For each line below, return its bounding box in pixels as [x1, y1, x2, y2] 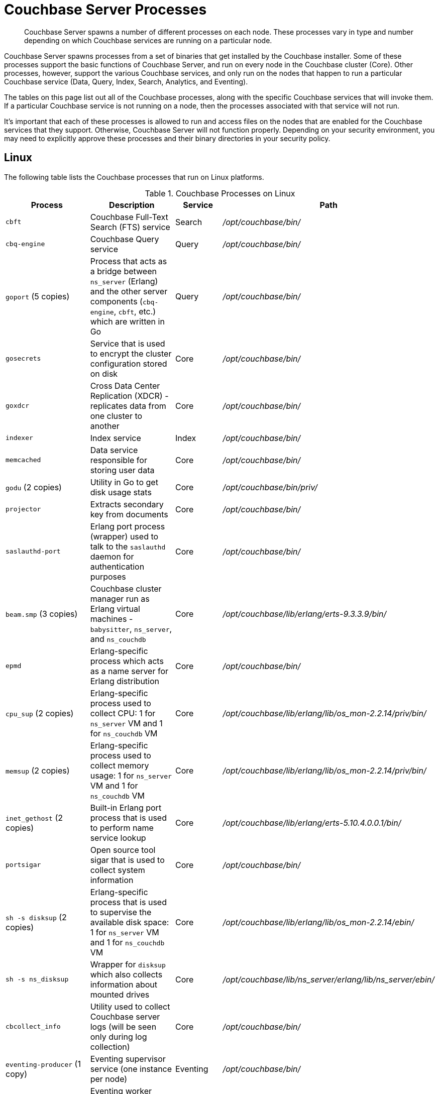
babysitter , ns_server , [90, 623, 172, 634]
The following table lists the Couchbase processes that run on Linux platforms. [4, 172, 264, 181]
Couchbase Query [90, 234, 159, 244]
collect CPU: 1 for [90, 708, 156, 718]
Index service [90, 432, 141, 443]
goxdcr [6, 402, 29, 410]
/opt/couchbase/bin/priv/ [223, 482, 318, 492]
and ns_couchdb [90, 633, 146, 644]
